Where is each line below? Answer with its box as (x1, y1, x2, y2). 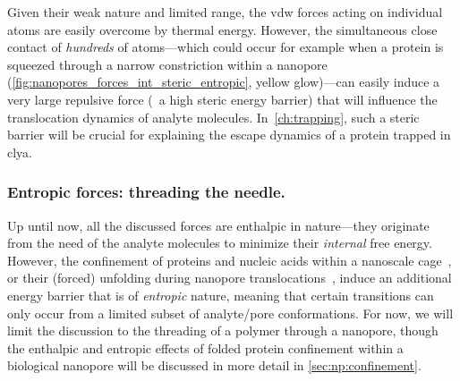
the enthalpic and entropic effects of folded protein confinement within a (7, 338, 404, 357)
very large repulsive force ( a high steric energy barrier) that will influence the (7, 89, 438, 108)
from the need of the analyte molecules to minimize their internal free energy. (7, 233, 432, 252)
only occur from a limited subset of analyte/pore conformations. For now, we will (7, 303, 454, 322)
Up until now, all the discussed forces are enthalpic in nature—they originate (7, 216, 430, 234)
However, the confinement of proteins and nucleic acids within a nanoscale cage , (7, 250, 452, 269)
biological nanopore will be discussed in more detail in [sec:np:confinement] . (7, 356, 422, 375)
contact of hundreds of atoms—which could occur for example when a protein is (7, 38, 444, 56)
